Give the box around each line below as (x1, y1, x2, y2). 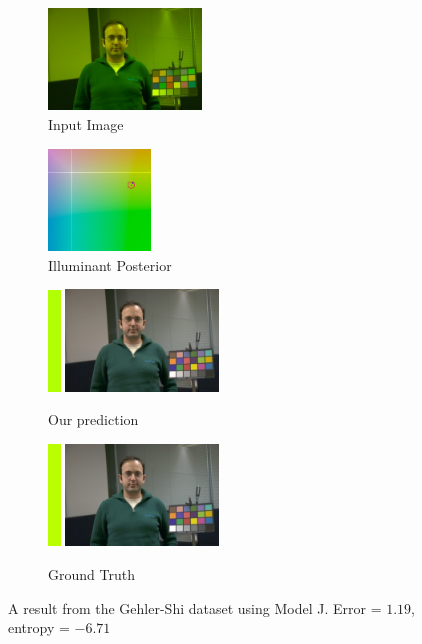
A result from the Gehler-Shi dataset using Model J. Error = (8, 597, 382, 618)
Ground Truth (48, 564, 135, 585)
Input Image (48, 113, 124, 134)
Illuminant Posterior (48, 254, 172, 275)
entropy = (8, 617, 70, 638)
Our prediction (48, 409, 139, 430)
